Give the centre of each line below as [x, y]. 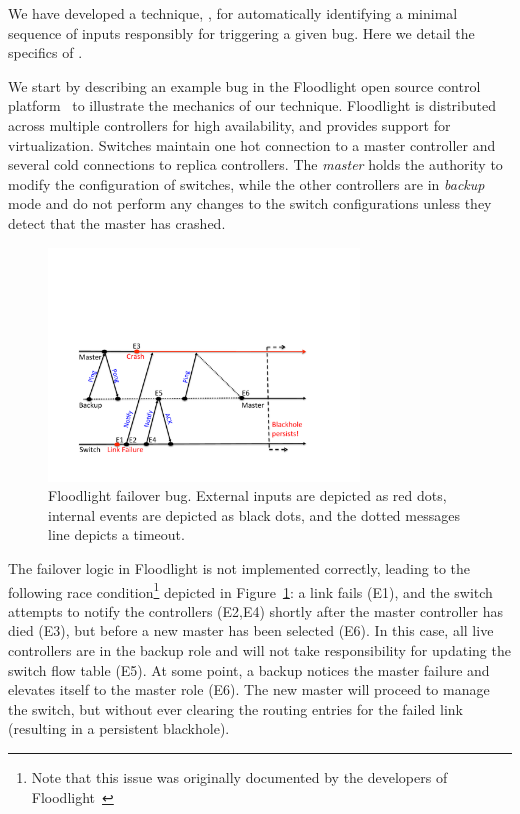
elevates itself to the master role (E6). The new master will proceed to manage [249, 689]
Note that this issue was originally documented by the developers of [239, 776]
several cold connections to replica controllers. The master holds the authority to [255, 164]
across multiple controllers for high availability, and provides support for [229, 124]
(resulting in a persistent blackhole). [119, 728]
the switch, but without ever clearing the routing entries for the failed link [235, 708]
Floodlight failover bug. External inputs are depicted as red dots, [247, 495]
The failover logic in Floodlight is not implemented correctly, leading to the [239, 567]
